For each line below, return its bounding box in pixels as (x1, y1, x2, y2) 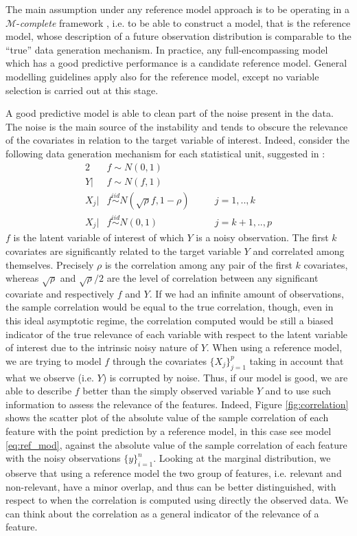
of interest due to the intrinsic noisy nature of (5, 340, 198, 355)
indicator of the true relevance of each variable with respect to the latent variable (5, 326, 348, 341)
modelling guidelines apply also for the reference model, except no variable (5, 69, 319, 83)
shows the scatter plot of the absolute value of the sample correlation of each (5, 410, 329, 425)
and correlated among (253, 243, 345, 258)
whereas (5, 271, 39, 285)
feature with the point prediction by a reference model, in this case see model (5, 424, 332, 438)
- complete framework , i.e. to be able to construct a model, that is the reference (16, 15, 351, 30)
